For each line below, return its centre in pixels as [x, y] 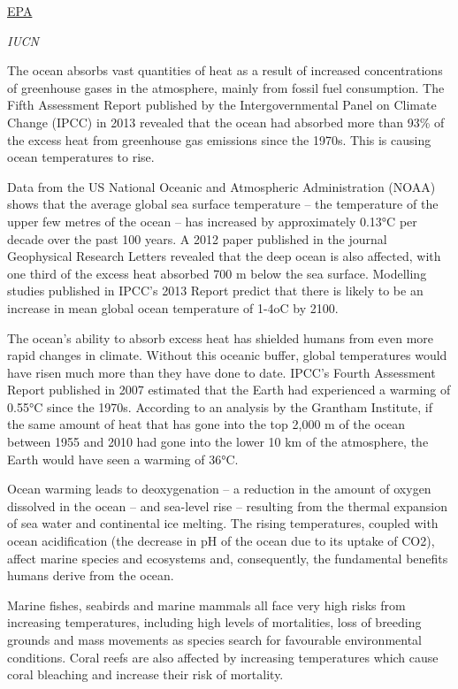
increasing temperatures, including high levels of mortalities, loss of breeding [214, 622]
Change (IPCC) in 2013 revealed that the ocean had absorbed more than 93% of [226, 122]
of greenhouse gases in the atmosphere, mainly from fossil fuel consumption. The [226, 87]
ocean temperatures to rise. [81, 157]
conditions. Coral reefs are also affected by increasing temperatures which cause [223, 657]
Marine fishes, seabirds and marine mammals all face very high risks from [206, 605]
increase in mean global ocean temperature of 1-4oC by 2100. [173, 307]
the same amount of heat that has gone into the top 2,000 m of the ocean [206, 424]
